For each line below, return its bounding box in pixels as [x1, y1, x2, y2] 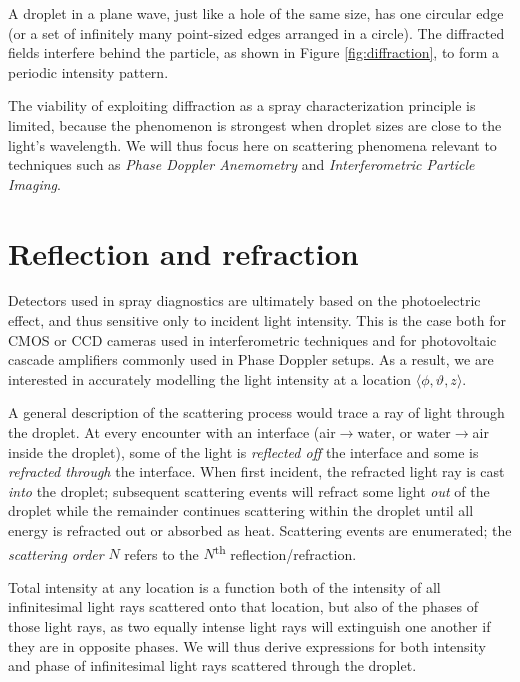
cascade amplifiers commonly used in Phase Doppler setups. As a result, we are [8, 349, 494, 370]
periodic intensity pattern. [8, 61, 169, 82]
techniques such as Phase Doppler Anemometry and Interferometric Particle [8, 154, 475, 175]
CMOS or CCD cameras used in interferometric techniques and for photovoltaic [8, 329, 497, 350]
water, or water [357, 422, 451, 443]
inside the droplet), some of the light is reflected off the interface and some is [8, 441, 479, 462]
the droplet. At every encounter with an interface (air [8, 422, 336, 443]
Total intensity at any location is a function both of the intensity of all [8, 576, 441, 597]
